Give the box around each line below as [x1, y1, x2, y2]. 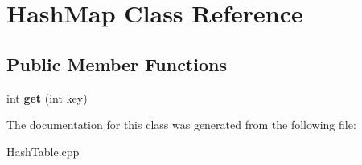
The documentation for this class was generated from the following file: [6, 116, 356, 133]
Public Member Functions [6, 51, 227, 76]
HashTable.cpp [6, 143, 80, 159]
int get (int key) [6, 89, 88, 106]
